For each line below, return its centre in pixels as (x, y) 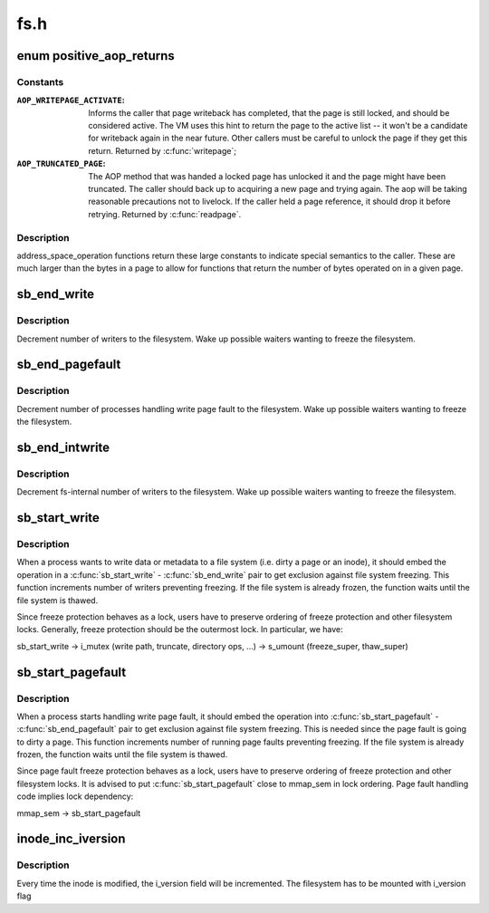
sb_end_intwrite (63, 447)
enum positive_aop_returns (96, 56)
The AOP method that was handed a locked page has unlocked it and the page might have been (267, 176)
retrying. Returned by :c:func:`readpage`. (165, 214)
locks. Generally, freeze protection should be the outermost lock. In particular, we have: (180, 629)
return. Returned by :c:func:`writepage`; (163, 150)
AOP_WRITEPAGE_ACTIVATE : (71, 101)
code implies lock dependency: (75, 796)
